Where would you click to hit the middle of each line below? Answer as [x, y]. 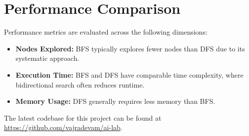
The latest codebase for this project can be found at [83, 117]
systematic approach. [47, 58]
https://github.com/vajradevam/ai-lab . [63, 127]
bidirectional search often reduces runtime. [80, 84]
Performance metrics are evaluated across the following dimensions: [106, 32]
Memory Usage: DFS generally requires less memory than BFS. [115, 101]
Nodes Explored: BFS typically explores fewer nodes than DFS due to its [130, 48]
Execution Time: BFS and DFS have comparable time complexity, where [129, 74]
